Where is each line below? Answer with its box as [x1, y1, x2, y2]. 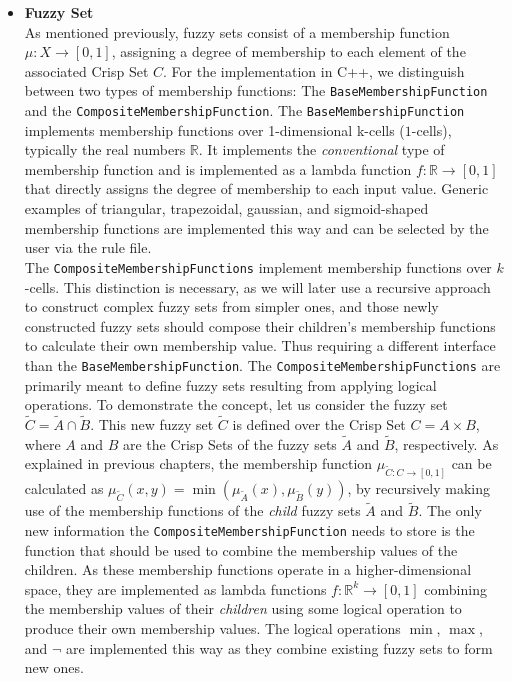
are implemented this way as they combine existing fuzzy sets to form [66, 637, 493, 658]
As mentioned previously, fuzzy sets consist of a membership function [24, 21, 450, 42]
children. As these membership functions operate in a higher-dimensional [24, 559, 472, 580]
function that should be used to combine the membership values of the [24, 539, 458, 560]
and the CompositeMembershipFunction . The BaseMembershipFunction [24, 100, 465, 121]
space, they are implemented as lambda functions [24, 578, 327, 599]
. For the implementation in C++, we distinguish [163, 60, 465, 81]
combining [424, 578, 487, 599]
